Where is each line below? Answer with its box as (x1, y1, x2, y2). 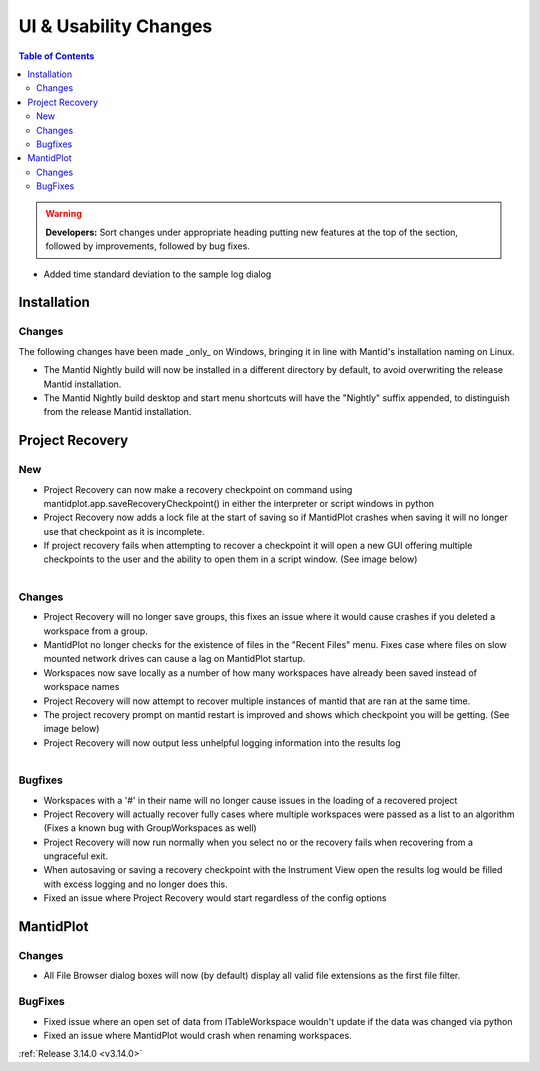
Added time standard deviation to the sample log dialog (43, 268, 272, 280)
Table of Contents (18, 50, 95, 62)
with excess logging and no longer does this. (43, 878, 229, 890)
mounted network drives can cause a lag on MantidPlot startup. (43, 653, 306, 665)
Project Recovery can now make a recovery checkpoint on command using (43, 483, 353, 495)
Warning (45, 208, 82, 220)
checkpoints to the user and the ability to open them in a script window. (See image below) (43, 553, 418, 565)
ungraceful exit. (43, 850, 109, 862)
